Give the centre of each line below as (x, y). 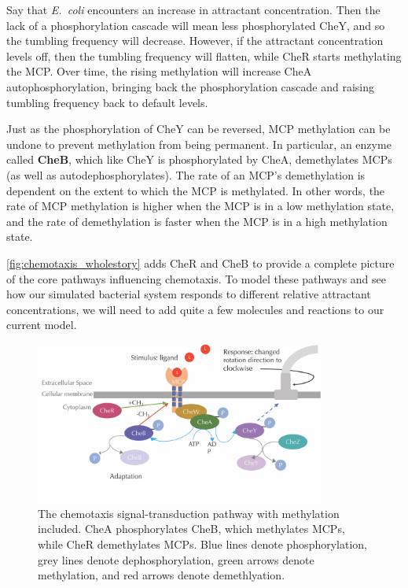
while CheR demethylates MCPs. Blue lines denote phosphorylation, (202, 544)
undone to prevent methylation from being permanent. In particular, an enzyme (199, 144)
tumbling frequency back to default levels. (107, 102)
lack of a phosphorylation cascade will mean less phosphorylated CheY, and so (196, 25)
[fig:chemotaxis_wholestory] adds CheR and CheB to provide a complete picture (200, 263)
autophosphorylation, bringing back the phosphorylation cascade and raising (191, 86)
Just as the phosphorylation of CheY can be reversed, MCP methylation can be (198, 129)
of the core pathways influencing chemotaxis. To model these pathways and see (196, 278)
